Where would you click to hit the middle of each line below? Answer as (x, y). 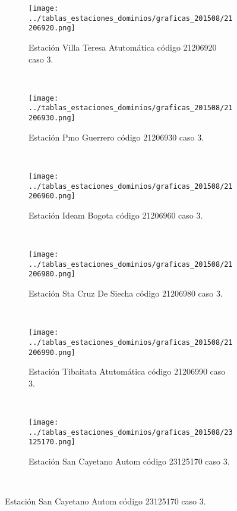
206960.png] (52, 196)
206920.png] (52, 28)
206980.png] (52, 274)
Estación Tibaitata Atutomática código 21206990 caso (127, 371)
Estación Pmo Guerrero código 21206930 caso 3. (116, 137)
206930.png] (52, 118)
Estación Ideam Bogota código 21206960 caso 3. (116, 215)
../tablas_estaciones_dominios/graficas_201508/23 (131, 432)
